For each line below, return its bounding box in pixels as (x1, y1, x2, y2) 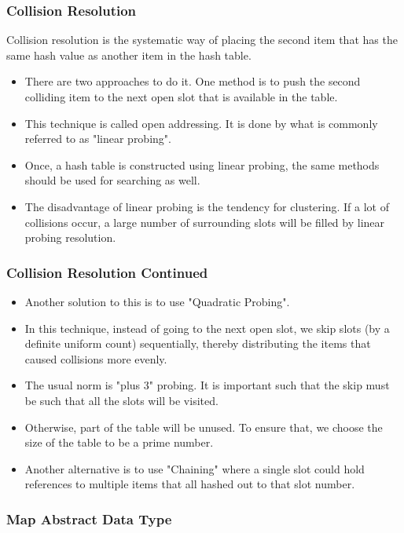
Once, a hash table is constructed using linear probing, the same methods (24, 156, 380, 173)
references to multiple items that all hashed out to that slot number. (24, 476, 355, 492)
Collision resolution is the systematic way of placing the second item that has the (6, 31, 398, 48)
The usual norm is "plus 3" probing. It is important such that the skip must (24, 377, 390, 393)
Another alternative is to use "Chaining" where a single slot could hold (24, 460, 365, 476)
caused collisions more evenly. (24, 350, 167, 367)
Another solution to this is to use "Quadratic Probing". (24, 293, 290, 309)
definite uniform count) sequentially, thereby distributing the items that (24, 335, 371, 352)
